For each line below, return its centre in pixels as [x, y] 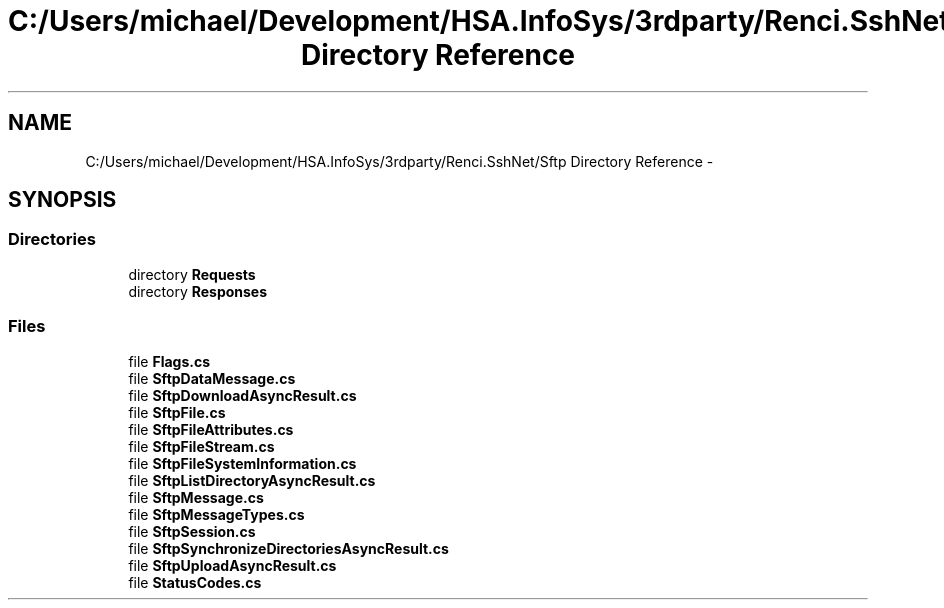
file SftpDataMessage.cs [212, 378]
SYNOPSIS [62, 200]
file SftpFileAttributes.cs [211, 429]
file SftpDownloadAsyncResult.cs [242, 395]
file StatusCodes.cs [195, 582]
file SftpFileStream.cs [201, 446]
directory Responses [198, 291]
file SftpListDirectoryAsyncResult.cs [252, 480]
